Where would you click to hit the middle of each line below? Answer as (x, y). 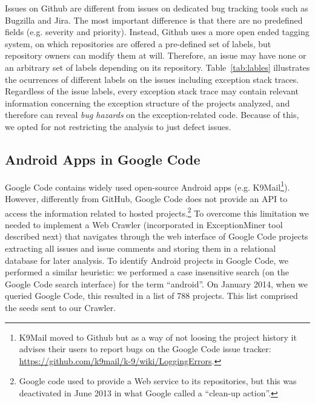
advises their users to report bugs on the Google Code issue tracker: (145, 349)
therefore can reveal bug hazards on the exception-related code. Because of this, (152, 115)
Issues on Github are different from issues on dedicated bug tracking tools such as (157, 8)
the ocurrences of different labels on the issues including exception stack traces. (152, 79)
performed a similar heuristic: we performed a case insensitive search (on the (147, 272)
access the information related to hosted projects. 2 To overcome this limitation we (157, 212)
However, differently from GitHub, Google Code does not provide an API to (146, 198)
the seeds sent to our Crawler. (61, 307)
